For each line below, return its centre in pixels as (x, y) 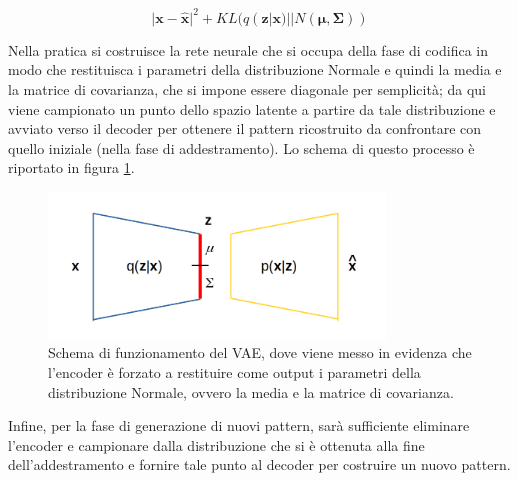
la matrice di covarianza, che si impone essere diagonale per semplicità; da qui (247, 88)
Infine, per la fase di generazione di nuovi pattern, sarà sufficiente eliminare (239, 425)
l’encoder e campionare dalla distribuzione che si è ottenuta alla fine (216, 444)
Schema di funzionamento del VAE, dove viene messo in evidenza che (260, 352)
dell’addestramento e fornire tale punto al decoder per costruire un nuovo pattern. (259, 464)
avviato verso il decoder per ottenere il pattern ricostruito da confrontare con (245, 128)
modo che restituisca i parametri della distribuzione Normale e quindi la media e (255, 69)
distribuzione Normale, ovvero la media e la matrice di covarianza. (251, 391)
